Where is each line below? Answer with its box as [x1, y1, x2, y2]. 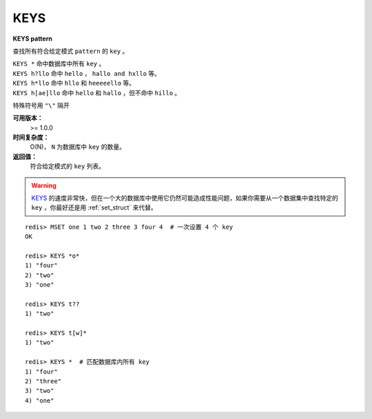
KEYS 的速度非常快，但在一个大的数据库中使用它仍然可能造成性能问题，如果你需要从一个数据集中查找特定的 [31, 194, 339, 203]
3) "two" [25, 387, 54, 395]
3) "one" [25, 281, 54, 289]
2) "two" [25, 271, 54, 279]
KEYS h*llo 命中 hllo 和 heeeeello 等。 [12, 79, 136, 88]
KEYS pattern [12, 34, 53, 43]
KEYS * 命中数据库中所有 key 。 [12, 59, 105, 68]
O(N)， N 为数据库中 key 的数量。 [30, 143, 125, 151]
